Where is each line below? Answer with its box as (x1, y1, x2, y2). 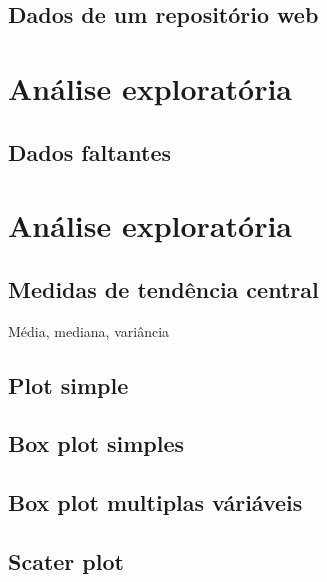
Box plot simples (8, 428, 185, 459)
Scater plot (8, 545, 124, 576)
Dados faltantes (8, 136, 172, 167)
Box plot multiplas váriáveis (8, 487, 303, 518)
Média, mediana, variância (8, 320, 170, 341)
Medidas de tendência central (8, 273, 319, 304)
